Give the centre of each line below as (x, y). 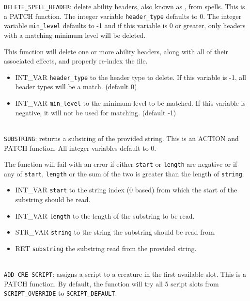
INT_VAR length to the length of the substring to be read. (105, 215)
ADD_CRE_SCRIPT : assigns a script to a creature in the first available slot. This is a (125, 274)
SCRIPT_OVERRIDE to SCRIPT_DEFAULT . (61, 293)
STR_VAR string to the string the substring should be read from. (116, 232)
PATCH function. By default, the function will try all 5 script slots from (111, 283)
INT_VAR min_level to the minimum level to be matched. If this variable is (130, 103)
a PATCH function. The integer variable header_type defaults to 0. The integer (123, 16)
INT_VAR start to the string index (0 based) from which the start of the (126, 190)
